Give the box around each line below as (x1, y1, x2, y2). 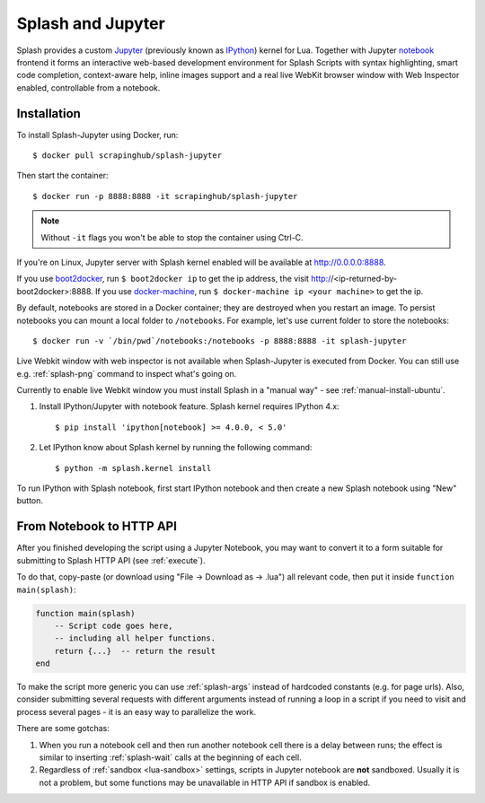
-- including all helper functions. (54, 633, 216, 643)
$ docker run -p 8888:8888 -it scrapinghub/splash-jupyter (32, 191, 298, 201)
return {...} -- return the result (54, 646, 216, 656)
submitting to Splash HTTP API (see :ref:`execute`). (16, 554, 206, 565)
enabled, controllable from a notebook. (16, 82, 161, 93)
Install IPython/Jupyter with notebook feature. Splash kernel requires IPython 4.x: (39, 401, 340, 412)
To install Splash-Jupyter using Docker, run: (16, 129, 179, 140)
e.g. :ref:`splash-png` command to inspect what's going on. (16, 368, 237, 379)
